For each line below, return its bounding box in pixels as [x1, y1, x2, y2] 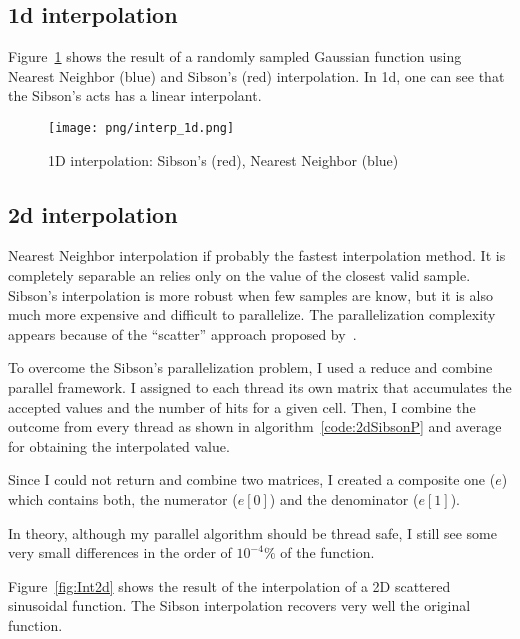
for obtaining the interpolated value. [8, 435, 230, 456]
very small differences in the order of [8, 542, 232, 563]
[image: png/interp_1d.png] [48, 120, 235, 135]
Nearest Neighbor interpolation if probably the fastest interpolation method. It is [8, 245, 506, 266]
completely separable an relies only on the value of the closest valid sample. [8, 265, 471, 286]
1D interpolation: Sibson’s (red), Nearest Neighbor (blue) [48, 149, 399, 170]
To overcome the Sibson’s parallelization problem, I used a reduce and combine [8, 357, 493, 378]
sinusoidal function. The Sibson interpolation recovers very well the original [8, 595, 471, 616]
